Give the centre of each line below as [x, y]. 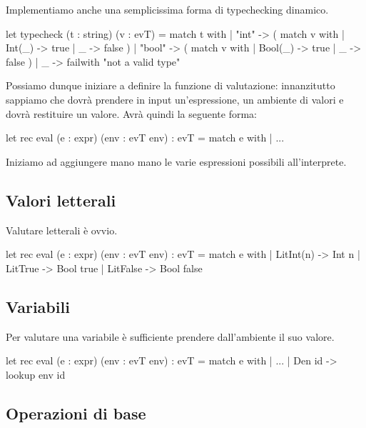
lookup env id [36, 374]
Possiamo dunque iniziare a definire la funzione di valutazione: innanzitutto [171, 85]
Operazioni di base [76, 413]
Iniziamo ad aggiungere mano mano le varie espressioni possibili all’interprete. [176, 161]
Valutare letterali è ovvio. [62, 230]
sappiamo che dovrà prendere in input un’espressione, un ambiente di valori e [175, 99]
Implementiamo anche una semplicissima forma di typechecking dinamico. [167, 9]
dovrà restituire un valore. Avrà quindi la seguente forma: [131, 113]
